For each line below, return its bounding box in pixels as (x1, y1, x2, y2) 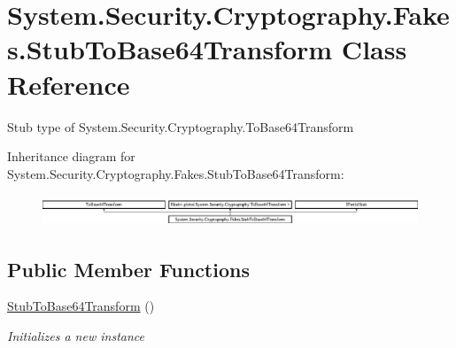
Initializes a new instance (7, 326, 144, 344)
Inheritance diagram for (7, 147, 135, 166)
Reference (7, 66, 130, 102)
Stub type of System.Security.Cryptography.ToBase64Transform (7, 117, 354, 135)
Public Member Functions (7, 255, 250, 282)
